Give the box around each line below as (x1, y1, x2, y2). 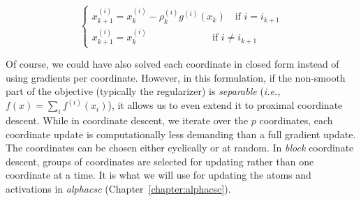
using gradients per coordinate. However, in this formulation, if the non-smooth (6, 70, 346, 84)
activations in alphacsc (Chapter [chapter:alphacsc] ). (6, 181, 231, 196)
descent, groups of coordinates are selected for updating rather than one (6, 154, 314, 168)
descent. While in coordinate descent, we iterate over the (6, 113, 249, 128)
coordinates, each (259, 113, 333, 128)
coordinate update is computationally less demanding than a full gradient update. (6, 126, 356, 141)
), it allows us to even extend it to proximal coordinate (108, 98, 343, 112)
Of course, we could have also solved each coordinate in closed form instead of (6, 57, 339, 71)
